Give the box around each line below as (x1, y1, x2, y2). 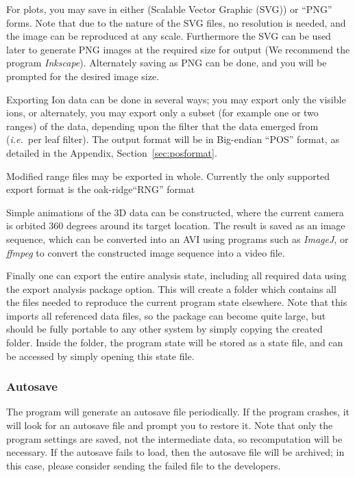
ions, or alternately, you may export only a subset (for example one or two (6, 105, 319, 120)
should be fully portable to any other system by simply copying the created (6, 322, 323, 336)
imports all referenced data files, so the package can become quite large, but (6, 308, 326, 322)
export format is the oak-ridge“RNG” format (6, 182, 195, 196)
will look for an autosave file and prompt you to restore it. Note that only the (6, 418, 333, 433)
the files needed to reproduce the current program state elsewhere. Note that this (6, 295, 347, 309)
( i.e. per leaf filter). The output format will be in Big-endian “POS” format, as (6, 132, 339, 146)
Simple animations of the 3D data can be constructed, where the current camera (6, 205, 344, 219)
